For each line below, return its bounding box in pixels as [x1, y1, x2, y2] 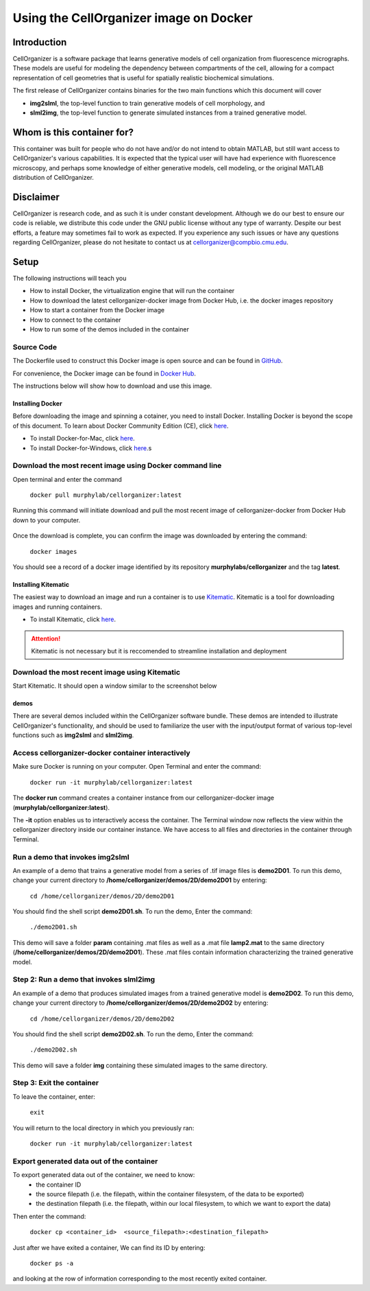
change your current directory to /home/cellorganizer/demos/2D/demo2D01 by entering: [12, 876, 267, 885]
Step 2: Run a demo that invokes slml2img [12, 975, 156, 984]
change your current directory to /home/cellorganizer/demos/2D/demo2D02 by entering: [12, 999, 269, 1007]
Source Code [12, 342, 58, 351]
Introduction [12, 36, 67, 48]
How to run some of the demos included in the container [29, 325, 190, 334]
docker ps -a [29, 1259, 74, 1267]
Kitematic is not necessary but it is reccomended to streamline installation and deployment [31, 647, 287, 655]
